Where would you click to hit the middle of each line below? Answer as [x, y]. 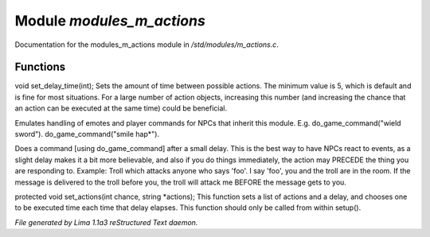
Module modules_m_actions [110, 21]
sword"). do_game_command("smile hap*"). [87, 134]
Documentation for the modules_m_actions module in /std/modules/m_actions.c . [147, 45]
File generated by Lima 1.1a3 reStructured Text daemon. [106, 222]
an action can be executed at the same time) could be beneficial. [121, 108]
